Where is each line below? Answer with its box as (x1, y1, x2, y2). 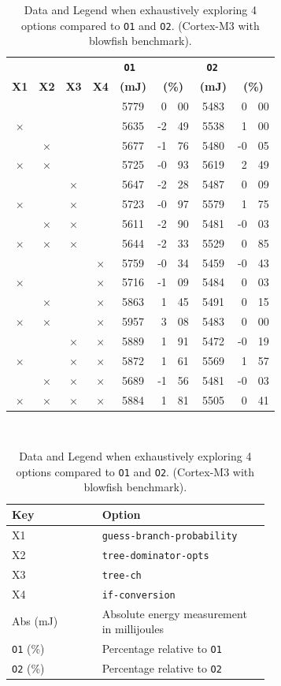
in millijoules (102, 621, 164, 637)
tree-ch (102, 569, 142, 581)
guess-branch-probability (102, 530, 238, 542)
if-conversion (102, 589, 176, 601)
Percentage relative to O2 (102, 659, 222, 676)
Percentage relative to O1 (102, 639, 222, 656)
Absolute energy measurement (102, 605, 247, 621)
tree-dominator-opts (102, 550, 209, 561)
